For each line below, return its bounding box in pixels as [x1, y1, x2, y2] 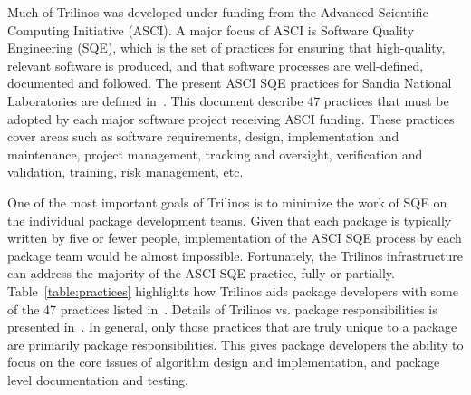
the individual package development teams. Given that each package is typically [7, 210, 452, 229]
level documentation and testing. [7, 370, 188, 389]
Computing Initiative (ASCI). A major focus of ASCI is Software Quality [7, 20, 415, 39]
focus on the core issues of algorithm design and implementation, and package [7, 352, 440, 371]
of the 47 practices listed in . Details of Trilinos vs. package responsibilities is [7, 299, 437, 318]
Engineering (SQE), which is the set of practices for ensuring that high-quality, [7, 38, 446, 57]
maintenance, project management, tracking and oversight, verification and [7, 144, 423, 163]
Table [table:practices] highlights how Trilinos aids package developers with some [7, 281, 458, 300]
